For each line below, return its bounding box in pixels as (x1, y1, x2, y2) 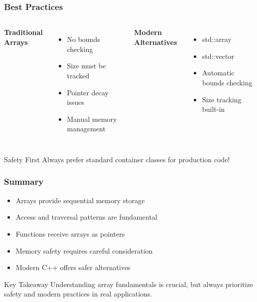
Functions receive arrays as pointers (15, 228, 125, 239)
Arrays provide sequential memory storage (15, 195, 145, 205)
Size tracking (202, 94, 242, 104)
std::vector (202, 50, 234, 61)
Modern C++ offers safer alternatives (15, 262, 130, 273)
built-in (202, 104, 225, 114)
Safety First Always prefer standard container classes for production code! (4, 154, 230, 164)
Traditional (4, 27, 43, 37)
